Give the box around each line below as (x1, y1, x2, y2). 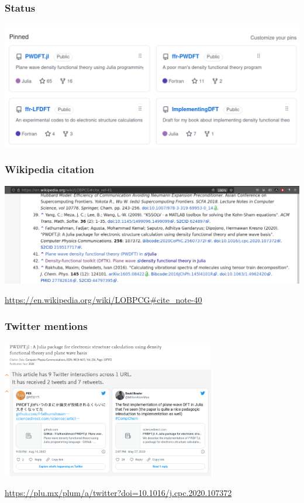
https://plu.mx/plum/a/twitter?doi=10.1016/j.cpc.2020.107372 (5, 487, 232, 498)
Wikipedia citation (5, 162, 94, 177)
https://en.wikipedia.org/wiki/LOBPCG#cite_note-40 (5, 294, 202, 306)
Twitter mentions (5, 318, 88, 333)
